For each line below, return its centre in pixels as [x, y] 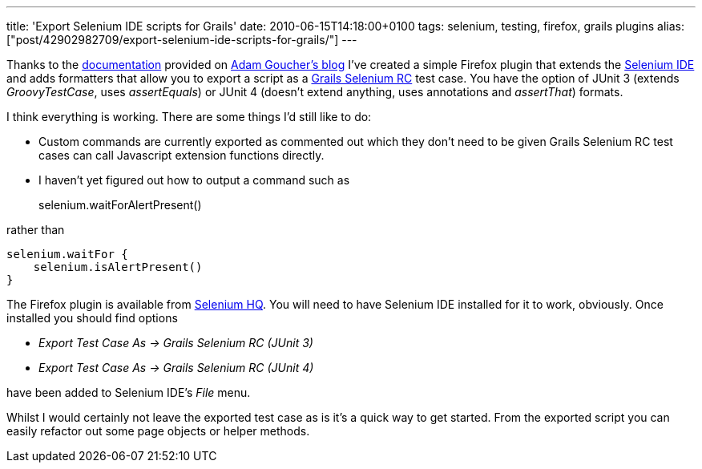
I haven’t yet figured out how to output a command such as [194, 180]
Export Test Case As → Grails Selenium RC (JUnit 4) [176, 368]
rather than [36, 230]
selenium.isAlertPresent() [118, 267]
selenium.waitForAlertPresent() [120, 205]
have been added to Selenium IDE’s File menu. [129, 392]
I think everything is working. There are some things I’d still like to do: [189, 117]
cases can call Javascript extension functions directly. [182, 155]
